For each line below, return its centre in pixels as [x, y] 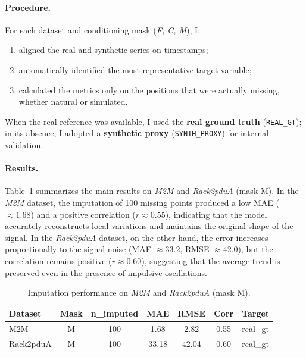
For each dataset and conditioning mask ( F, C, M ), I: [103, 29]
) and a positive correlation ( [83, 214]
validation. [24, 145]
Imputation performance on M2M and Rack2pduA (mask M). [139, 292]
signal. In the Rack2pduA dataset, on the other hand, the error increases [137, 237]
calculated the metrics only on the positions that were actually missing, [149, 90]
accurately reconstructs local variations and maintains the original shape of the [149, 226]
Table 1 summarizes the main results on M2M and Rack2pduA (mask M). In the [152, 191]
